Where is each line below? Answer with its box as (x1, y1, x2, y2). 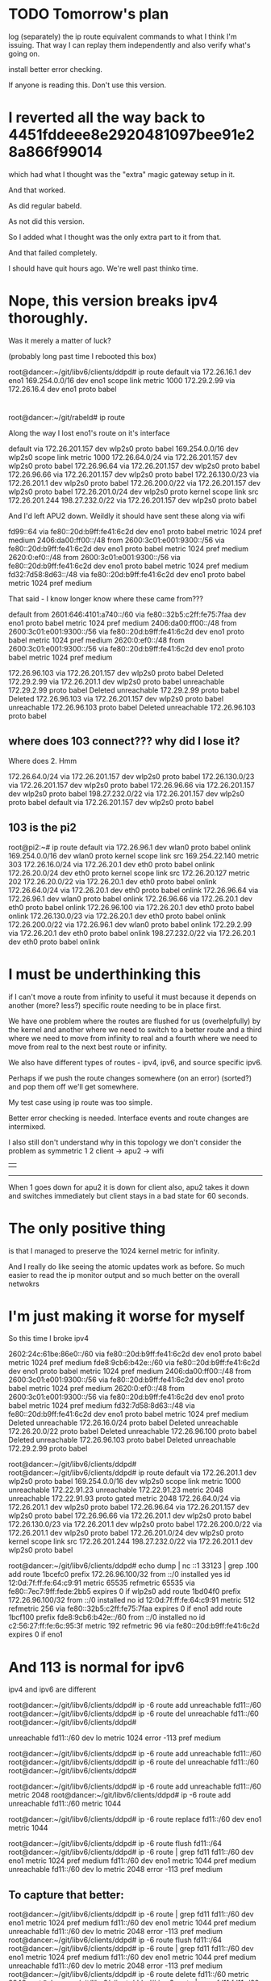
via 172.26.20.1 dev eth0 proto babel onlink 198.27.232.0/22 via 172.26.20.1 (8, 928, 256, 938)
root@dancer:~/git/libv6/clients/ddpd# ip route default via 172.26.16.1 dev (8, 367, 252, 377)
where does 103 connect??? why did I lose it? (8, 735, 240, 748)
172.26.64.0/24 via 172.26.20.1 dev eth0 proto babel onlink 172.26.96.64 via (8, 885, 259, 895)
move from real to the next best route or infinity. (8, 1042, 168, 1052)
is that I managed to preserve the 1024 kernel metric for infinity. (8, 1246, 220, 1255)
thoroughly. (8, 309, 89, 327)
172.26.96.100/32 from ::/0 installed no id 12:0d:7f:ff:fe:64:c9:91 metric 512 (8, 1595, 256, 1605)
